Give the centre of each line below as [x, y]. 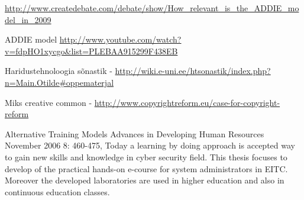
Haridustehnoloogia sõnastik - [59, 71]
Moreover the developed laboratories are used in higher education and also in [145, 180]
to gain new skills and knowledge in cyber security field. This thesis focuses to [146, 157]
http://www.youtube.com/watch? [120, 39]
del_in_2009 [28, 19]
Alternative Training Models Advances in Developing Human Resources [135, 133]
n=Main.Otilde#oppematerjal [59, 82]
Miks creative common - [48, 102]
